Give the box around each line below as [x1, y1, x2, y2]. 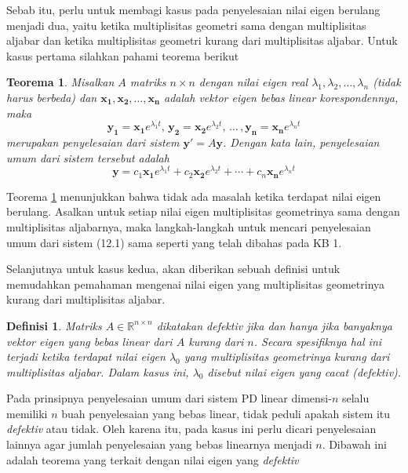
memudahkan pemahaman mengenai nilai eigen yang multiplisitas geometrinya [6, 275, 385, 292]
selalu [341, 390, 370, 406]
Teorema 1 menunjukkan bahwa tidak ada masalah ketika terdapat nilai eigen [6, 187, 381, 204]
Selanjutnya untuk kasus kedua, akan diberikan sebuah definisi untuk [6, 260, 341, 277]
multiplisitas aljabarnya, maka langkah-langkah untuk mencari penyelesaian [6, 218, 371, 235]
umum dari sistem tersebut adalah [6, 149, 169, 166]
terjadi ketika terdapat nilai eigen [6, 348, 166, 365]
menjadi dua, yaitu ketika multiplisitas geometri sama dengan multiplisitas [6, 16, 366, 33]
